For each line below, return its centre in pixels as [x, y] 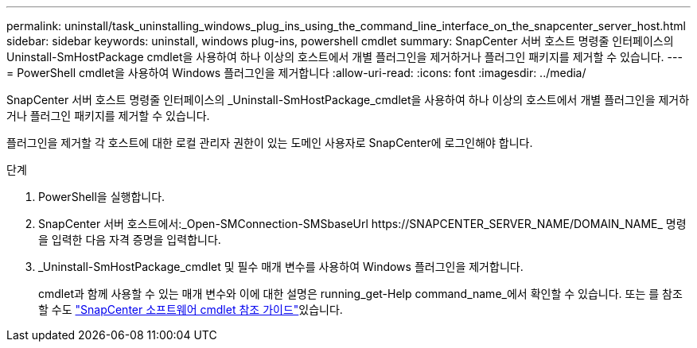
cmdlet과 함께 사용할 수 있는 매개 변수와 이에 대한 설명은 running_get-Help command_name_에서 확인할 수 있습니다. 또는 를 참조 [360, 294]
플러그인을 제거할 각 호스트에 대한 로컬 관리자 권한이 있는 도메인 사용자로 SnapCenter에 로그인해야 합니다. [270, 143]
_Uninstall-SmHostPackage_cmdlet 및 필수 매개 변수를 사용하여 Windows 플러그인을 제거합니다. [281, 267]
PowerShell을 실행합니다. [102, 197]
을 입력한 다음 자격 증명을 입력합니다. [130, 240]
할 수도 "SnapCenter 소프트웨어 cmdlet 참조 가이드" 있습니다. [191, 309]
